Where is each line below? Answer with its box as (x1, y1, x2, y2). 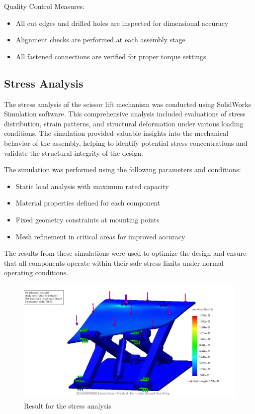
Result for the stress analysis (24, 400, 111, 411)
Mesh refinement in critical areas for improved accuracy (15, 231, 185, 241)
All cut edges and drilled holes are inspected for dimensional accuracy (15, 17, 229, 28)
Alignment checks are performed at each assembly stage (15, 34, 185, 45)
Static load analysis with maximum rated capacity (15, 181, 169, 191)
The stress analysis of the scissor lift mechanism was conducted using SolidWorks (4, 99, 252, 109)
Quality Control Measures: (4, 1, 85, 11)
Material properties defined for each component (15, 198, 161, 208)
